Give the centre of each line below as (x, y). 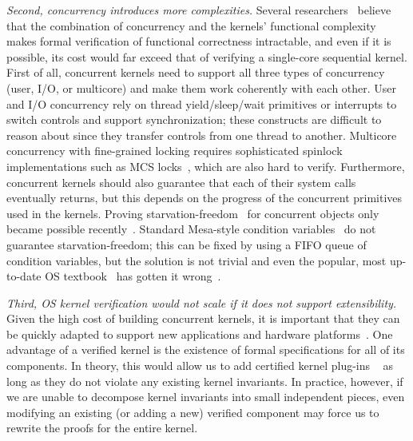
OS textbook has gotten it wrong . (133, 276)
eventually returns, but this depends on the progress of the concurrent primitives (205, 198)
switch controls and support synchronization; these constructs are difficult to (194, 119)
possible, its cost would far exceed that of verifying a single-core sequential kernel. (207, 56)
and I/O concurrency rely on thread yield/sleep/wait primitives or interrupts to (202, 103)
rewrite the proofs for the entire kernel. (102, 428)
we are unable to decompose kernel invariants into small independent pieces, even (206, 397)
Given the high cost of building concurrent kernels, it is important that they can (203, 318)
